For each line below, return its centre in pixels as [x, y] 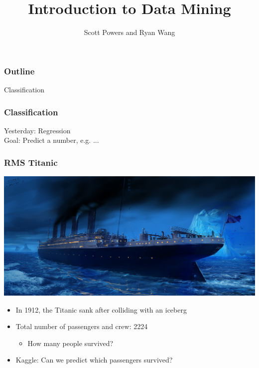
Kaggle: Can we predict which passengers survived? [94, 360]
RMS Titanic [31, 162]
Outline [19, 71]
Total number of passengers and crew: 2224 [82, 326]
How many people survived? [70, 343]
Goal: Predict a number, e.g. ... [52, 140]
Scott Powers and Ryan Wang [129, 32]
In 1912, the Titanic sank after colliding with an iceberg [101, 309]
